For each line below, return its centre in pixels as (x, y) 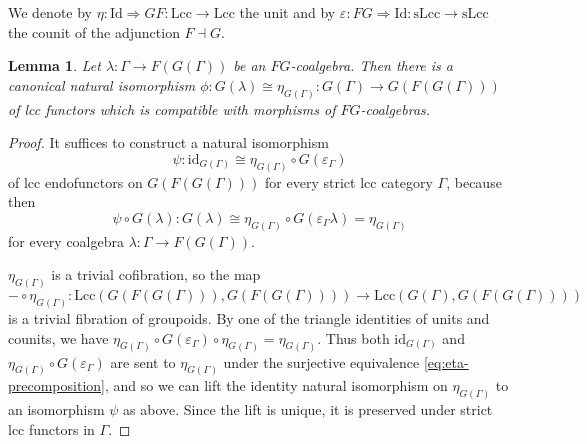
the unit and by (287, 12)
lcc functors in (51, 428)
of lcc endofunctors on (75, 181)
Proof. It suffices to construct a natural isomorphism (168, 142)
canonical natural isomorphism (102, 84)
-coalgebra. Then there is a (371, 65)
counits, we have (58, 337)
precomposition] (56, 385)
